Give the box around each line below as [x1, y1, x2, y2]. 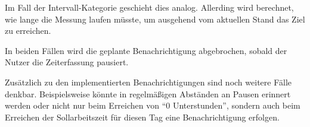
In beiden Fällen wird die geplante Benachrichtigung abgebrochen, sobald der [5, 44, 287, 56]
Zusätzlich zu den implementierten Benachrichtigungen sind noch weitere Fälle [5, 75, 292, 88]
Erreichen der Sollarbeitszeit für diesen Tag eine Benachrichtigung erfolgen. [5, 110, 280, 123]
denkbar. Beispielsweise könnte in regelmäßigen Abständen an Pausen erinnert [5, 87, 291, 100]
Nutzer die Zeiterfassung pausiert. [5, 56, 129, 68]
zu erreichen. [5, 24, 51, 37]
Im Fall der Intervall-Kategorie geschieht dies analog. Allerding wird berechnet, [5, 1, 294, 13]
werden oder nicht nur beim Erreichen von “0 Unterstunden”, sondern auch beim [5, 99, 300, 112]
